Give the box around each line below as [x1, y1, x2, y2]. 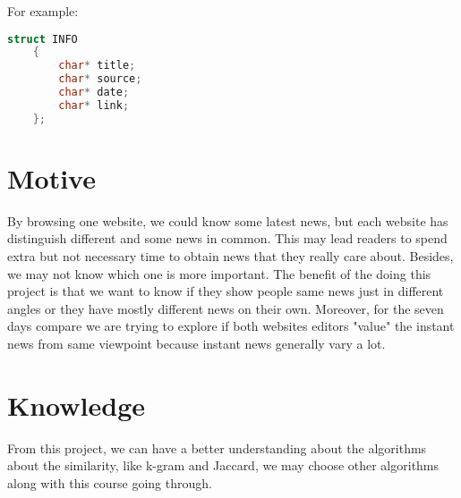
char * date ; [58, 86, 130, 99]
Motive [7, 159, 96, 196]
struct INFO [7, 32, 78, 46]
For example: [7, 2, 79, 20]
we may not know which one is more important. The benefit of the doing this [7, 264, 431, 283]
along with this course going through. [7, 473, 212, 492]
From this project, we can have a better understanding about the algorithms [7, 438, 427, 457]
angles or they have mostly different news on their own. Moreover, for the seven [7, 299, 444, 317]
